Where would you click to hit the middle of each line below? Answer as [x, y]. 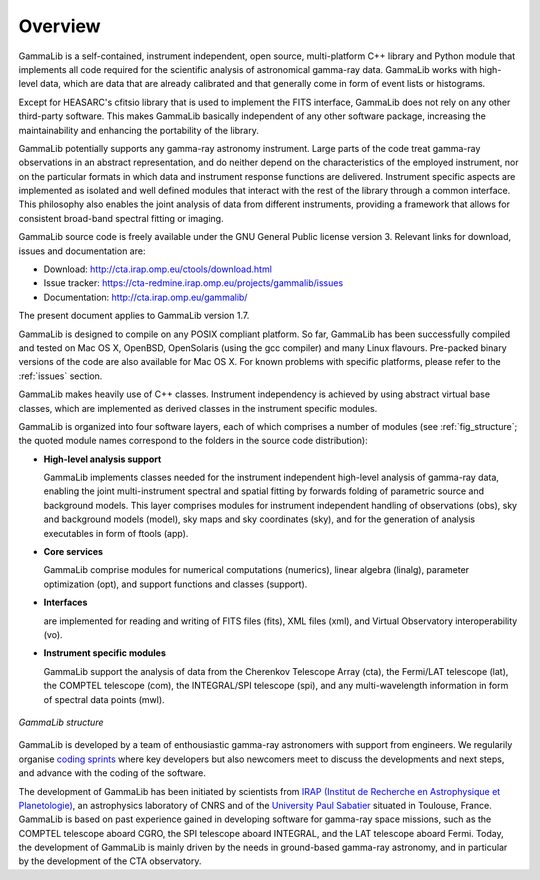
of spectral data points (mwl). [104, 699]
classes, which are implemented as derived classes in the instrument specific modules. [198, 408]
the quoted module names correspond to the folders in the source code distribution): [193, 441]
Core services [73, 552]
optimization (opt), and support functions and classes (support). [175, 584]
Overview [59, 26]
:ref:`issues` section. [60, 376]
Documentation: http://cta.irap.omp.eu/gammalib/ [145, 297]
